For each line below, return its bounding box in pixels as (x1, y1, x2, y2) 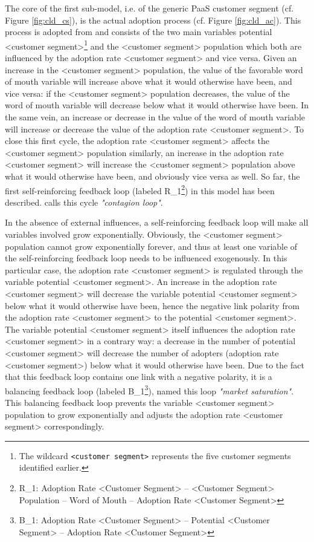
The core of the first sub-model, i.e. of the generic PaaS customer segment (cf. (5, 2, 294, 14)
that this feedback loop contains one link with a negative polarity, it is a (5, 370, 272, 383)
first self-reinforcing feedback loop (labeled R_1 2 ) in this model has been (5, 182, 275, 197)
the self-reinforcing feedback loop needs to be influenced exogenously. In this (5, 252, 287, 264)
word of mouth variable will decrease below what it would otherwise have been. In (5, 99, 309, 111)
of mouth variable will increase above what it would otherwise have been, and (5, 75, 292, 88)
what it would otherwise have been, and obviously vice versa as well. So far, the (5, 169, 300, 182)
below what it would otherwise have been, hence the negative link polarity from (5, 299, 300, 312)
